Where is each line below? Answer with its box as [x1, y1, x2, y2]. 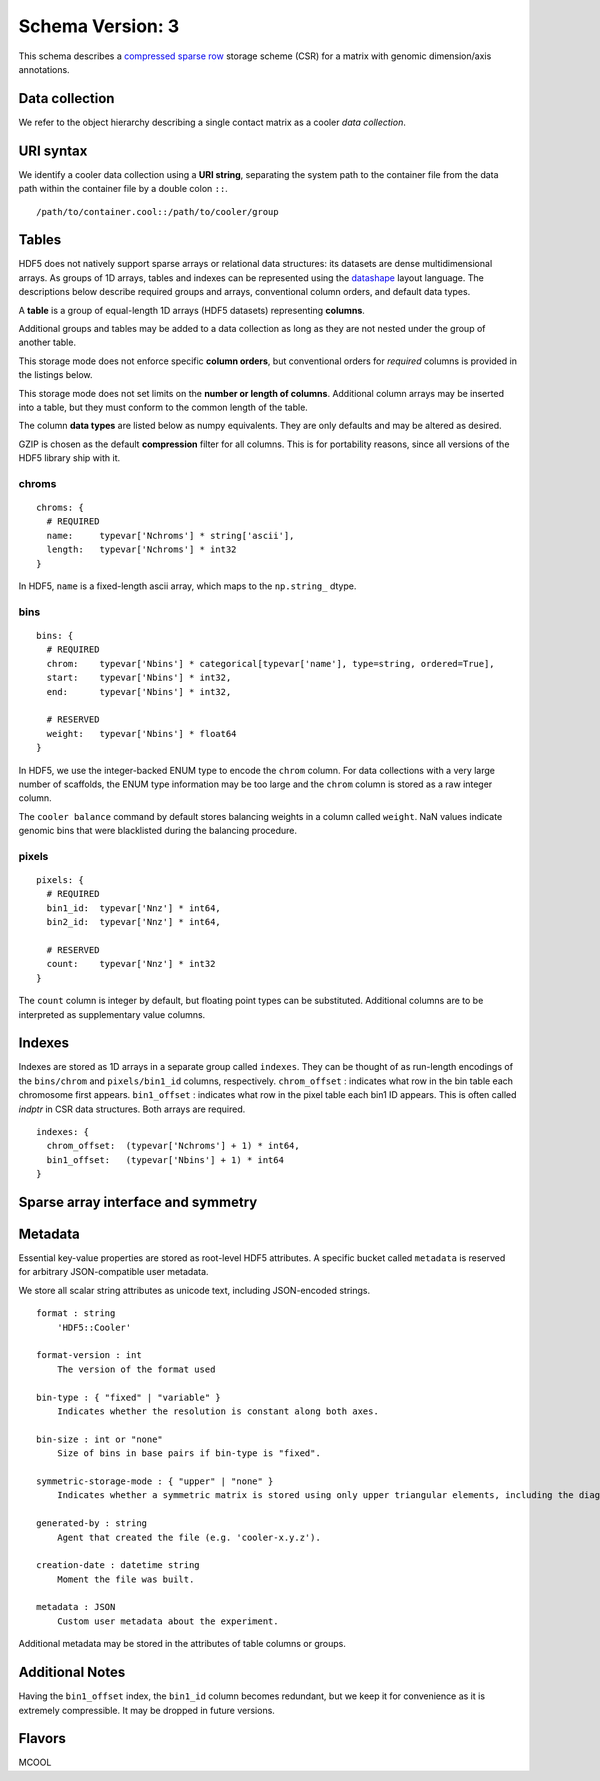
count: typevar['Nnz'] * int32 [46, 958, 216, 970]
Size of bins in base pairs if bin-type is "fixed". [56, 1448, 322, 1459]
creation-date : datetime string [36, 1560, 200, 1571]
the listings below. [18, 369, 94, 381]
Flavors [18, 1730, 67, 1747]
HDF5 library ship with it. [18, 452, 121, 464]
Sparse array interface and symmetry [18, 1193, 258, 1210]
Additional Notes [18, 1664, 126, 1681]
